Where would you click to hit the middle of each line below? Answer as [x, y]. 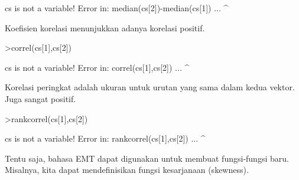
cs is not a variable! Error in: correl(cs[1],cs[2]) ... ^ [97, 67]
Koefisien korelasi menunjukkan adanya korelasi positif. [105, 27]
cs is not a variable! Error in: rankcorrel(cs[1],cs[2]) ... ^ [105, 138]
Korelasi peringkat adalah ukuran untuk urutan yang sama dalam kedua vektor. [150, 87]
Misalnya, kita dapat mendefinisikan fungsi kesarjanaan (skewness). [127, 170]
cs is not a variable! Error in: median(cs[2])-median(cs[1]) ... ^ [117, 8]
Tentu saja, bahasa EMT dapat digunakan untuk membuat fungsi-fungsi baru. [147, 158]
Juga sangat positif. [40, 98]
